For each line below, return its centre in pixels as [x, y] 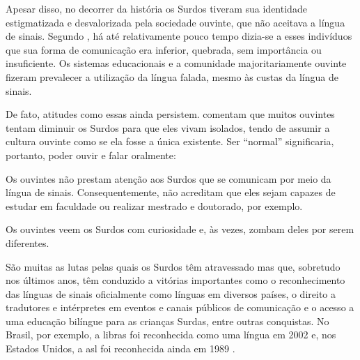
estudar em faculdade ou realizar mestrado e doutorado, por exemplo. [154, 205]
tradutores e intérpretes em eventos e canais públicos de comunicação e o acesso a [180, 307]
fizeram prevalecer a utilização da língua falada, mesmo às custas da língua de [172, 76]
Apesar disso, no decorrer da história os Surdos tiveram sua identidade [156, 8]
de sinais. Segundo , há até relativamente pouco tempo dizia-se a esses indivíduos [179, 36]
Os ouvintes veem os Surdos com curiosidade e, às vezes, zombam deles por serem [180, 229]
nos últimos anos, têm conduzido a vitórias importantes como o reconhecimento [175, 280]
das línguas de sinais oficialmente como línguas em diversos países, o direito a [171, 293]
